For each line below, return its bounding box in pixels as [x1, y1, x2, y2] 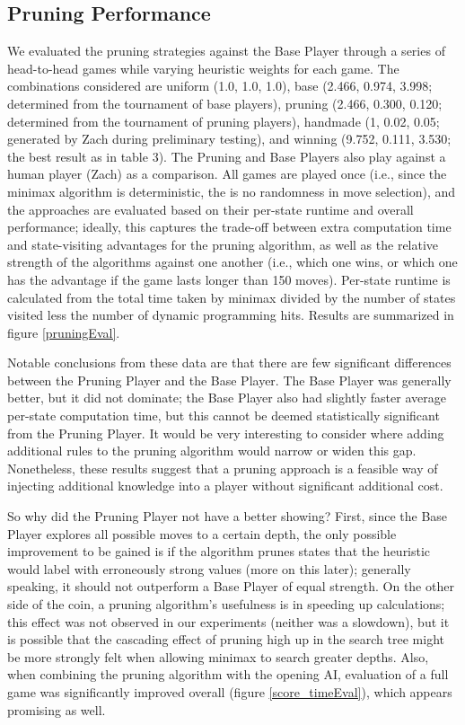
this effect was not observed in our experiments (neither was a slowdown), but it [7, 612, 450, 631]
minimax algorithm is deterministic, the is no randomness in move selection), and [7, 181, 456, 200]
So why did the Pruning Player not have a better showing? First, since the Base [7, 507, 448, 526]
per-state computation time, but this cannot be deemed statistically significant [7, 406, 440, 425]
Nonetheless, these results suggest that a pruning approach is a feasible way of [7, 458, 438, 477]
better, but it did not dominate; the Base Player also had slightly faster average [7, 388, 446, 407]
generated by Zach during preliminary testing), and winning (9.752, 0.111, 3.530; [7, 129, 452, 148]
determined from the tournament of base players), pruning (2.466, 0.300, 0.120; [7, 93, 443, 112]
